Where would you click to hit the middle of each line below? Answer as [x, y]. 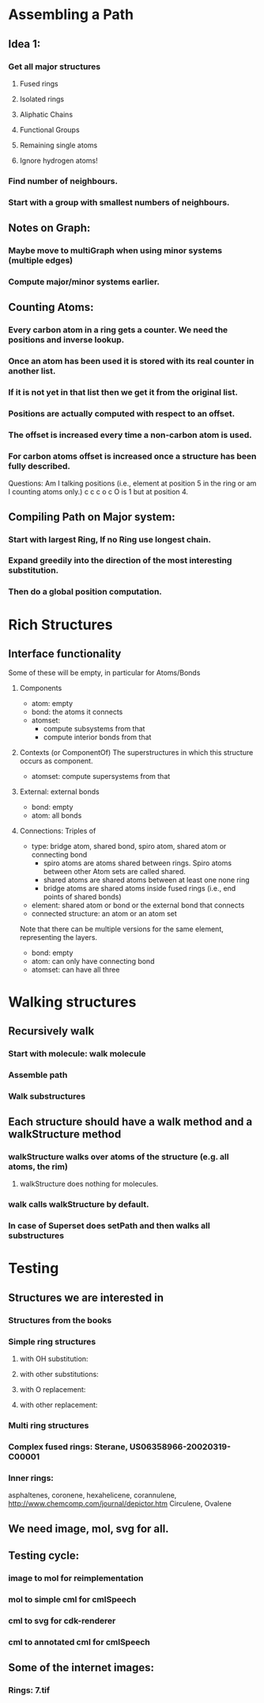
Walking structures [72, 1002]
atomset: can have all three [75, 970]
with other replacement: [58, 1405]
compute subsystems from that [94, 729]
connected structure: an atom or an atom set [104, 914]
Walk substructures [47, 1096]
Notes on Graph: [49, 228]
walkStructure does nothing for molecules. [89, 1184]
